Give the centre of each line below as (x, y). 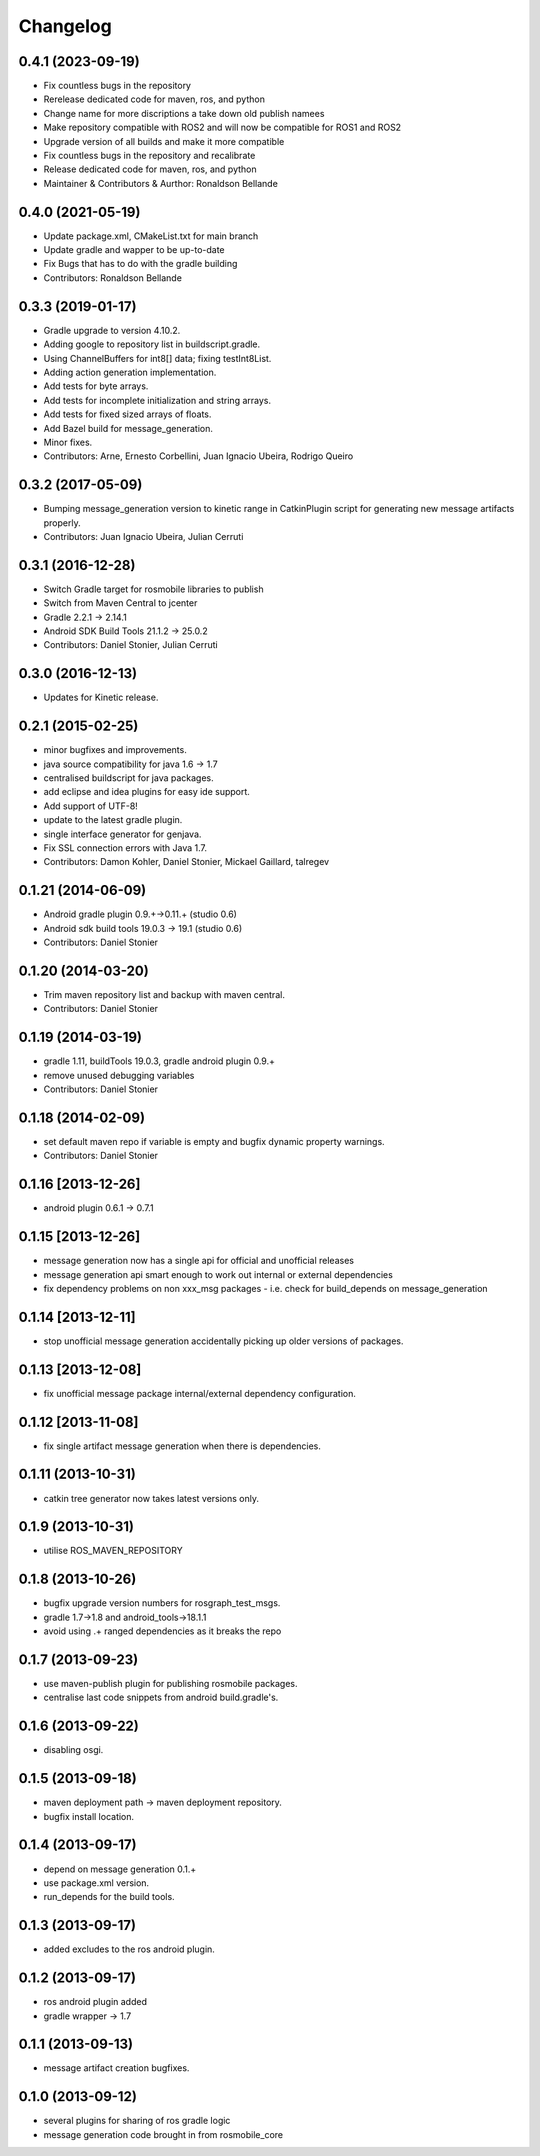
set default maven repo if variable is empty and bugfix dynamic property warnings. (214, 1141)
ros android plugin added (95, 2002)
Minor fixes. (68, 442)
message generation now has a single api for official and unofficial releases (199, 1261)
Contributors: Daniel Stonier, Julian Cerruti (131, 645)
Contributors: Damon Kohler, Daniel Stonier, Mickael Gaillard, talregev (186, 862)
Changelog (65, 26)
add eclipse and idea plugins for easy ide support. (146, 792)
